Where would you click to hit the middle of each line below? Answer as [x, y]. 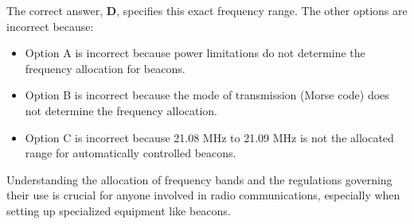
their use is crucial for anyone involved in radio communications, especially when [203, 195]
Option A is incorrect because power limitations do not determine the [195, 53]
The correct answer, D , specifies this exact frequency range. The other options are [207, 10]
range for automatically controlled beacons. [131, 153]
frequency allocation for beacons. [105, 68]
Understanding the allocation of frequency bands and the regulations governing [199, 179]
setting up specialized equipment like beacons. [119, 210]
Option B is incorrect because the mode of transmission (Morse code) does [207, 95]
